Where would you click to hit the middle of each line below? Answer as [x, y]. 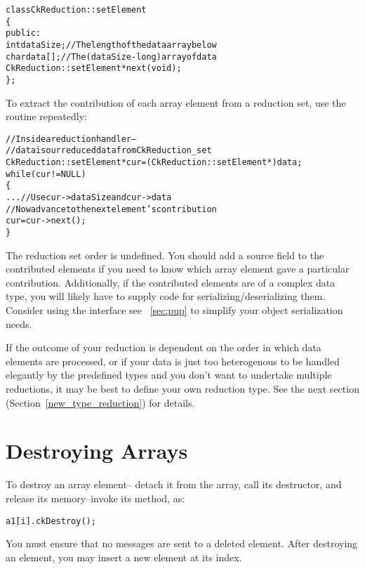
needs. [19, 323]
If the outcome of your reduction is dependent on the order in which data [164, 347]
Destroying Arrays [97, 451]
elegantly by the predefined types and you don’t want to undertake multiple [169, 375]
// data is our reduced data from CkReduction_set [109, 151]
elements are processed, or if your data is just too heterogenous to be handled [173, 361]
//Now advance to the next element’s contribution [111, 209]
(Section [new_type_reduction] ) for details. [100, 402]
